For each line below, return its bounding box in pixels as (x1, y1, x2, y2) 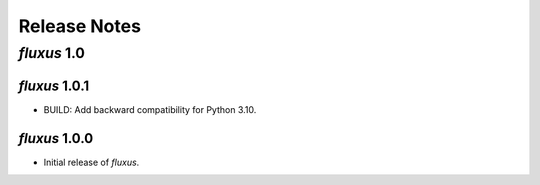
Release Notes (18, 15, 142, 37)
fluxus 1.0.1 (18, 77, 90, 94)
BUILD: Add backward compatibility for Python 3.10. (43, 103, 257, 115)
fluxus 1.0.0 (18, 130, 94, 147)
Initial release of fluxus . (43, 156, 140, 168)
